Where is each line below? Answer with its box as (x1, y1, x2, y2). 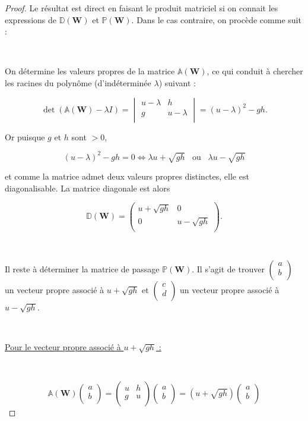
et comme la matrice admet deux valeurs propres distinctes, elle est (5, 170, 249, 183)
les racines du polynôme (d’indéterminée (5, 76, 151, 89)
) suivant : (158, 76, 196, 89)
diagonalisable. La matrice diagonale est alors (5, 181, 170, 194)
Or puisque (5, 130, 45, 143)
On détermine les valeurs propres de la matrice (5, 65, 175, 77)
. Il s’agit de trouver (192, 263, 265, 275)
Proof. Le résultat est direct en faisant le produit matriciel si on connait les (5, 2, 278, 14)
